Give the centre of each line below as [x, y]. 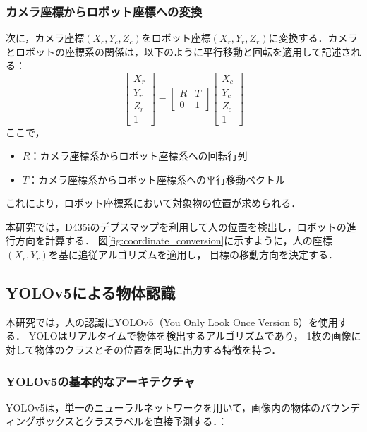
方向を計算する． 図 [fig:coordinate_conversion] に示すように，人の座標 [174, 240]
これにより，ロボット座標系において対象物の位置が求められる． [154, 203]
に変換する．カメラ [313, 38]
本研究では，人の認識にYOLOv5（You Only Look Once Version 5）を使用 [172, 322]
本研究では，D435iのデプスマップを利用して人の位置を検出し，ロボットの [176, 226]
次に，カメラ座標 [45, 38]
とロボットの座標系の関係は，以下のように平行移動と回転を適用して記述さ [179, 51]
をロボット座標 [176, 38]
